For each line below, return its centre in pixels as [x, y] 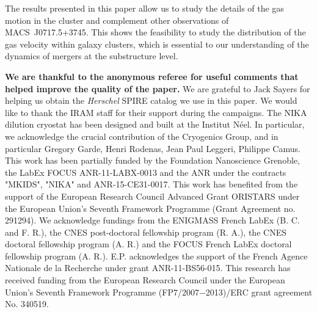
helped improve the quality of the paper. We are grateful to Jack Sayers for [158, 88]
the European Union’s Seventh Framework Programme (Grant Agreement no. [150, 208]
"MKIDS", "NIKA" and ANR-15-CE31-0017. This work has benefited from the [151, 184]
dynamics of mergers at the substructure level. [92, 56]
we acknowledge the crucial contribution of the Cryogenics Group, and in [142, 136]
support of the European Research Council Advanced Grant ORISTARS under [152, 196]
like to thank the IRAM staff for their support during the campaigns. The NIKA [156, 112]
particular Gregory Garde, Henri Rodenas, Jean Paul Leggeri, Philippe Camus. [153, 148]
